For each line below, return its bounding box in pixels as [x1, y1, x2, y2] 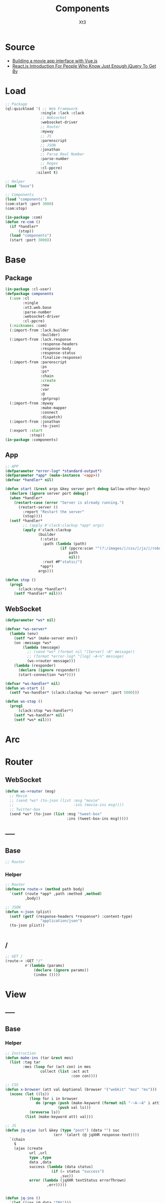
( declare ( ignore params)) [33, 967, 89, 972]
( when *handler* [9, 495, 43, 501]
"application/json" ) [40, 918, 82, 923]
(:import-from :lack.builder [9, 328, 69, 333]
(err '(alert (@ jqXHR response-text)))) [53, 1132, 139, 1137]
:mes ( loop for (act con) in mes [23, 1065, 91, 1069]
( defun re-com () [5, 219, 41, 224]
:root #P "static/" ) [42, 560, 82, 564]
